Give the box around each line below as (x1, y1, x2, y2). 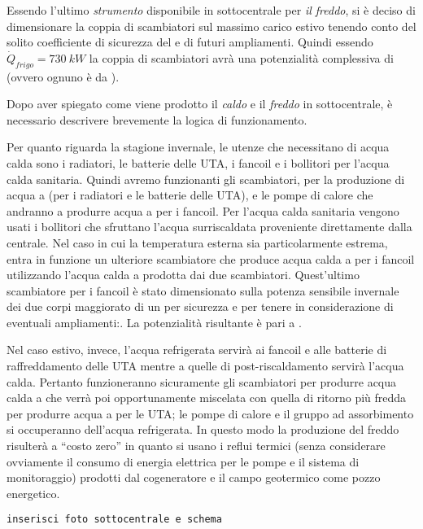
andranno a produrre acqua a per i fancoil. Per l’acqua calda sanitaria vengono (7, 202, 399, 219)
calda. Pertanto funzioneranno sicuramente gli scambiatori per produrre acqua (7, 373, 397, 390)
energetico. (7, 484, 60, 501)
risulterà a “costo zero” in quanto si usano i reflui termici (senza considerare (7, 437, 386, 454)
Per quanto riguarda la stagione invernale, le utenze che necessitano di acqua (7, 138, 390, 155)
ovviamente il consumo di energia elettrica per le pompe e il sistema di (7, 452, 360, 470)
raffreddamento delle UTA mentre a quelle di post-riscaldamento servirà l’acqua (7, 357, 404, 374)
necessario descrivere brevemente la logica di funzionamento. (7, 111, 307, 128)
